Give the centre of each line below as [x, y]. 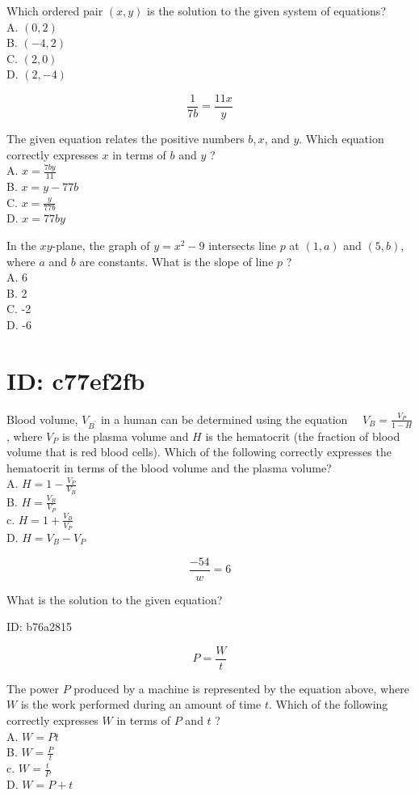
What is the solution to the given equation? [115, 599]
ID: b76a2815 [40, 627]
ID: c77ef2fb [76, 380]
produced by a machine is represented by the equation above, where [241, 688]
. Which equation [341, 139]
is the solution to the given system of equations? [266, 11]
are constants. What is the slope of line [176, 261]
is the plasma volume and [125, 436]
